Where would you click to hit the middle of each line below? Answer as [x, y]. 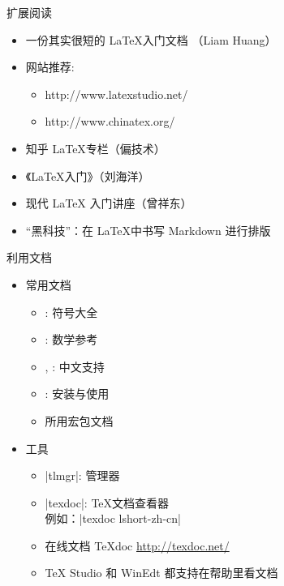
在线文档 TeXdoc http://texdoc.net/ [137, 545]
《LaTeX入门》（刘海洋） [88, 175]
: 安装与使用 [77, 394]
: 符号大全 [71, 312]
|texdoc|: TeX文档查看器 [107, 502]
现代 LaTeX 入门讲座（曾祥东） [109, 203]
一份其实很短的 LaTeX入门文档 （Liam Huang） [151, 39]
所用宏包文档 [79, 420]
